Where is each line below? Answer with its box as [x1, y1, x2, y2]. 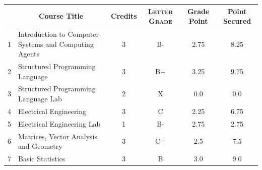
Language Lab [18, 93, 62, 103]
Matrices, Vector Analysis [18, 131, 98, 141]
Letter [148, 6, 173, 16]
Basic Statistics [18, 153, 65, 163]
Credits [111, 11, 137, 21]
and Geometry [18, 141, 62, 151]
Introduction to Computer [18, 28, 99, 39]
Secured [223, 16, 251, 26]
